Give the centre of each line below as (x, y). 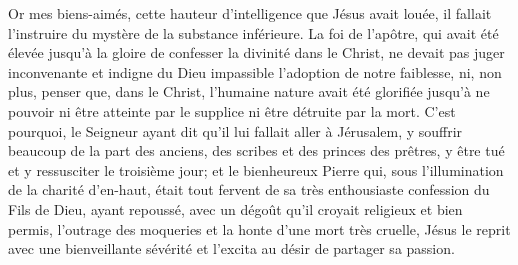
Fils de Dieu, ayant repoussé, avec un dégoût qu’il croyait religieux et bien (235, 208)
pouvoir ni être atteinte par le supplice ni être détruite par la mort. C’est (232, 110)
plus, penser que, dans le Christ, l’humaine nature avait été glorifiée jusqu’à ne (249, 91)
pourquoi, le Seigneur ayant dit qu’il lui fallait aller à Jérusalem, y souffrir (235, 130)
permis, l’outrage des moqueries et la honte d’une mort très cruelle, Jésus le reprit (259, 228)
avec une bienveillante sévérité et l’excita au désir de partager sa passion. (231, 248)
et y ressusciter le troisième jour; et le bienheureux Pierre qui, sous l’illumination (256, 169)
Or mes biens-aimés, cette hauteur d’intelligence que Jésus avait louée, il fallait (250, 13)
